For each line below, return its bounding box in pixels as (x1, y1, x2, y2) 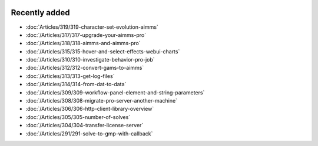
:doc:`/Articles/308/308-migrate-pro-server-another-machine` (25, 97, 178, 104)
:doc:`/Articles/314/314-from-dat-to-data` (25, 81, 127, 88)
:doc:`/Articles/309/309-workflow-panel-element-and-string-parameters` (25, 89, 205, 96)
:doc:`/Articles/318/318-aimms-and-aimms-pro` (25, 40, 141, 47)
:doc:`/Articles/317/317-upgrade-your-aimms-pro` (25, 31, 147, 38)
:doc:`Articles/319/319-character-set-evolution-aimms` (25, 23, 158, 30)
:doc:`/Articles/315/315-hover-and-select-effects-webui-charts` (25, 47, 180, 55)
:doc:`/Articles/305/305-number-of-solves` (25, 113, 131, 120)
